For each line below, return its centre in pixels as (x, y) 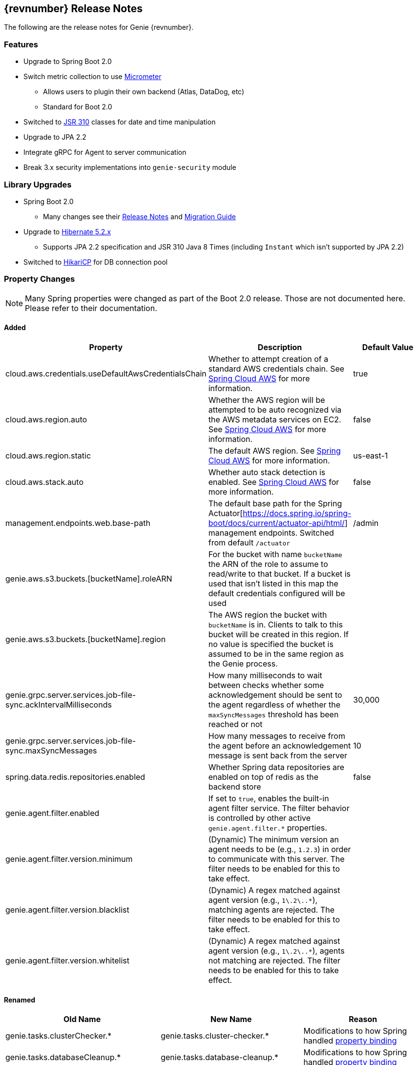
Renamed (20, 1000)
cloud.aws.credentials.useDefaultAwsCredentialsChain (106, 373)
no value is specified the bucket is (271, 644)
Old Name (82, 1019)
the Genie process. (243, 663)
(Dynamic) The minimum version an (273, 839)
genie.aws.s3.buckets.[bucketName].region (86, 639)
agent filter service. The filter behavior (279, 808)
